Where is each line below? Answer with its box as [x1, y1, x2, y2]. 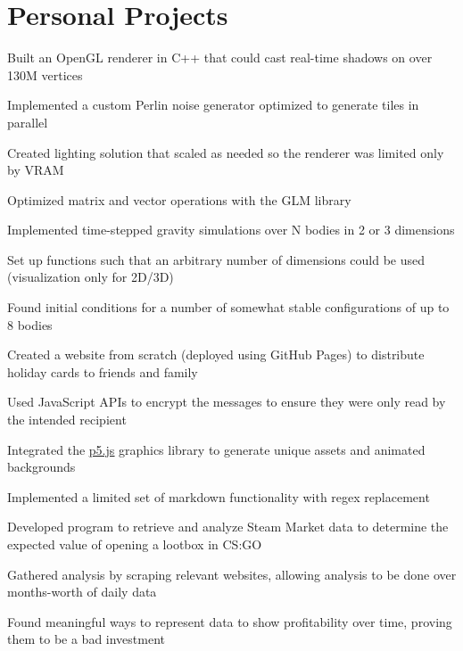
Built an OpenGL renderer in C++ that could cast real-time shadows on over [7, 48, 433, 67]
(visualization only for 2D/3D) [7, 268, 174, 286]
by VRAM [7, 161, 64, 179]
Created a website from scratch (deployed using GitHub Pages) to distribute [7, 345, 425, 364]
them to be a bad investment [7, 630, 166, 648]
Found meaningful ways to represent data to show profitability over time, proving [7, 612, 452, 630]
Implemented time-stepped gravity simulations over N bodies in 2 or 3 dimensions [7, 220, 455, 239]
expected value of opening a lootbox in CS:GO [7, 535, 262, 553]
